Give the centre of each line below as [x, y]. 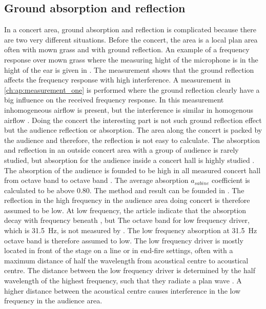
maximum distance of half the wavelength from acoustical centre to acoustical [126, 260]
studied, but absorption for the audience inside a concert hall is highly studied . [129, 160]
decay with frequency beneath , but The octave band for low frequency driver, [127, 220]
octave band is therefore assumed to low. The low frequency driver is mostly [124, 240]
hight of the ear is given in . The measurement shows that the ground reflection [129, 69]
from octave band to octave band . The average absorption [96, 180]
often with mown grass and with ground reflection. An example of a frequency [127, 49]
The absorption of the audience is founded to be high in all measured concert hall [132, 170]
